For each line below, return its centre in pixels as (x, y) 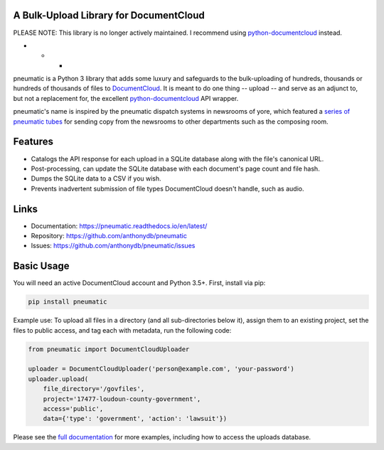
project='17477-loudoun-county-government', (122, 399)
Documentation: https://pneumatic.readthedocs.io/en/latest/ (119, 226)
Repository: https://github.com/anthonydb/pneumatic (109, 236)
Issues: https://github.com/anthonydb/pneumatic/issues (113, 246)
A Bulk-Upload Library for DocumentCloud (109, 15)
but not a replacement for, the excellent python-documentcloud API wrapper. (126, 98)
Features (33, 142)
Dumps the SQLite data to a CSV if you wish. (96, 178)
